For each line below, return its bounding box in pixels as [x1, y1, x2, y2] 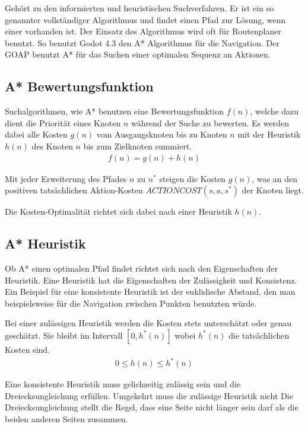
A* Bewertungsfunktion [5, 77, 154, 95]
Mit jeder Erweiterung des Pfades [5, 172, 127, 184]
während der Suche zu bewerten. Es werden [131, 116, 289, 129]
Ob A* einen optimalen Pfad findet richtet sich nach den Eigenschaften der [5, 262, 278, 274]
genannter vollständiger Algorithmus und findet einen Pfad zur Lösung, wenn [5, 13, 286, 26]
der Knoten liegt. [242, 184, 304, 196]
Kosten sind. [5, 343, 50, 355]
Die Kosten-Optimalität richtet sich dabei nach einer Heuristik [5, 205, 232, 218]
